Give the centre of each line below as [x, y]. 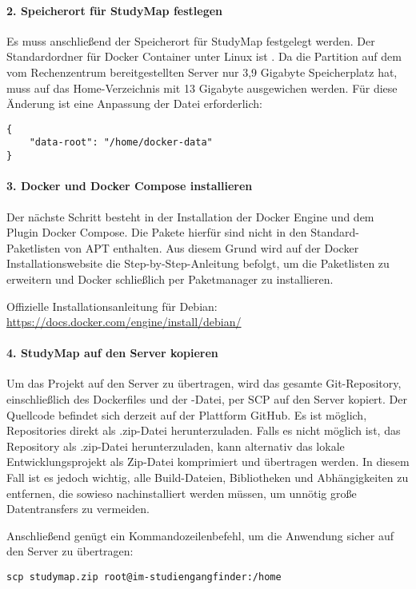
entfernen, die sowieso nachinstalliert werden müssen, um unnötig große [182, 493]
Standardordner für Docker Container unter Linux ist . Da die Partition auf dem [204, 56]
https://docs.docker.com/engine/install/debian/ [124, 322]
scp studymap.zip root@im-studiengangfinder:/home [144, 577]
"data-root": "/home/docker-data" [121, 143]
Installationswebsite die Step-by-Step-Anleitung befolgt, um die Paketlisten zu [198, 263]
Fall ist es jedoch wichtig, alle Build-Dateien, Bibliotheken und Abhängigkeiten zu [208, 478]
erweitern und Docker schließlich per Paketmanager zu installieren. [170, 279]
